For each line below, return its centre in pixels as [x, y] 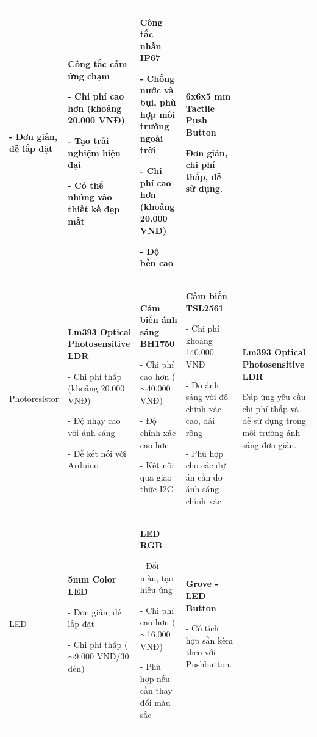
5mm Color [92, 579]
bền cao [156, 263]
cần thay [156, 690]
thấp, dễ [203, 176]
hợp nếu [155, 678]
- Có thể [86, 185]
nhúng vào [90, 197]
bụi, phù [158, 102]
